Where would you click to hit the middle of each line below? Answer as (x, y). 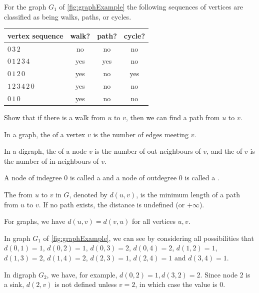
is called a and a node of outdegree (123, 178)
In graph (17, 238)
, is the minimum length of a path (188, 194)
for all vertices (154, 221)
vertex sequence (35, 35)
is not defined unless (86, 284)
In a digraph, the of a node (45, 151)
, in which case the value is (176, 284)
